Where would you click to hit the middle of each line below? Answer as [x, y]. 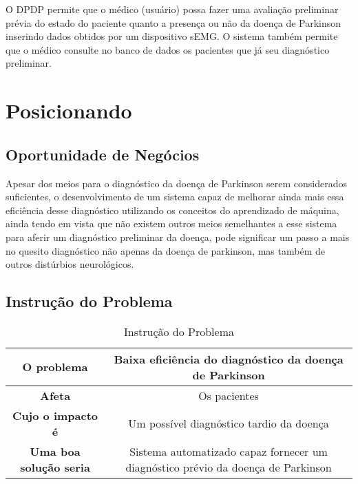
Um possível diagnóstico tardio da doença [229, 423]
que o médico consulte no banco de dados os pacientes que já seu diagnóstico [168, 49]
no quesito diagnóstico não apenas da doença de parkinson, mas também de [165, 250]
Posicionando [69, 111]
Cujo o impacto [55, 415]
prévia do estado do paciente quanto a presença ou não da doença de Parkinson [173, 22]
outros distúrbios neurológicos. [70, 264]
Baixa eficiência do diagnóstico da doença [229, 359]
